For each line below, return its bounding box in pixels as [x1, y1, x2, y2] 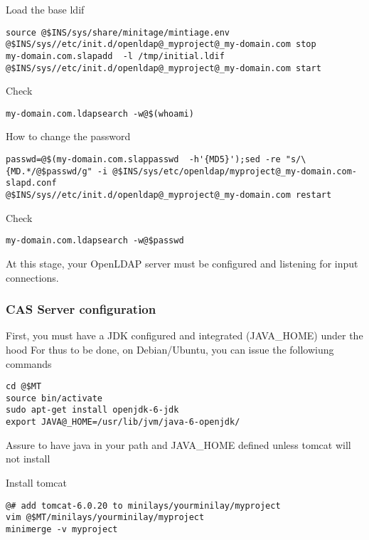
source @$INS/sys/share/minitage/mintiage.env [6, 27, 230, 38]
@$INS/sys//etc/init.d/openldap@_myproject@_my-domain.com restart [6, 190, 332, 201]
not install [6, 451, 50, 466]
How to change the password [6, 129, 131, 144]
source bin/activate [6, 393, 103, 403]
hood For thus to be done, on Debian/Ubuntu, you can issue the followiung [6, 342, 334, 356]
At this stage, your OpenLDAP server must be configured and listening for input [6, 255, 358, 270]
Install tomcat [6, 475, 68, 489]
